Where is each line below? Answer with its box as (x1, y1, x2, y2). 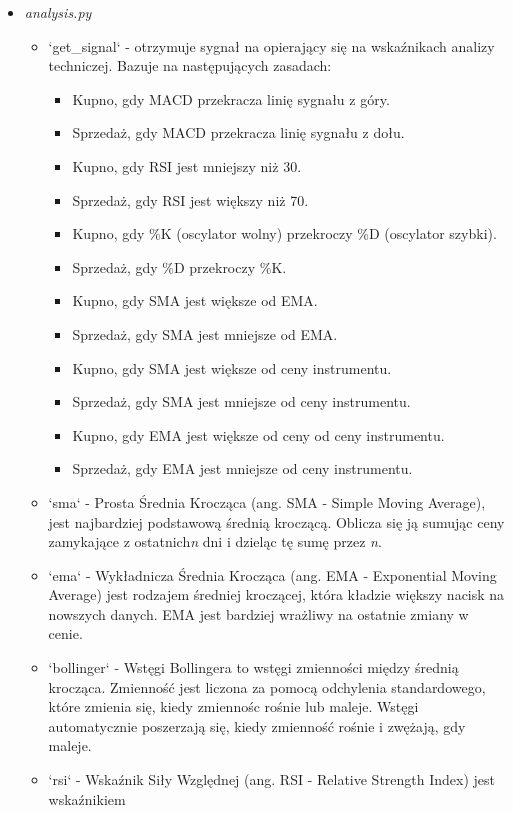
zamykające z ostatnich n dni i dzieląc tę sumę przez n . (48, 531, 382, 552)
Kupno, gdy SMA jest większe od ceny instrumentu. (72, 357, 392, 378)
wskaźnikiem (48, 788, 126, 809)
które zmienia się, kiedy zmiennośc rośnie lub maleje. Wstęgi (48, 696, 419, 717)
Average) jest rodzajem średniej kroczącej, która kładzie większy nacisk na (48, 584, 505, 605)
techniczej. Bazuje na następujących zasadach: (48, 55, 332, 76)
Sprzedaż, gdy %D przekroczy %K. (72, 256, 287, 277)
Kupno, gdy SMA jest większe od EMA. (72, 290, 318, 311)
